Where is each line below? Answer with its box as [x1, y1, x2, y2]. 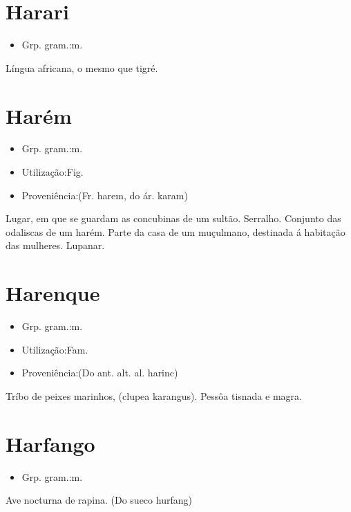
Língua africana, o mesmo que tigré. [6, 60, 158, 75]
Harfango [6, 429, 95, 457]
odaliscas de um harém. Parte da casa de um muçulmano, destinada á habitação [6, 224, 345, 239]
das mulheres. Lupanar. [6, 238, 105, 253]
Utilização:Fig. [21, 165, 84, 179]
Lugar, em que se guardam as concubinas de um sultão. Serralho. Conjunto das [6, 211, 341, 226]
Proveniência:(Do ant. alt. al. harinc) [21, 365, 178, 380]
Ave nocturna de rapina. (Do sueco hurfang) [6, 493, 192, 507]
